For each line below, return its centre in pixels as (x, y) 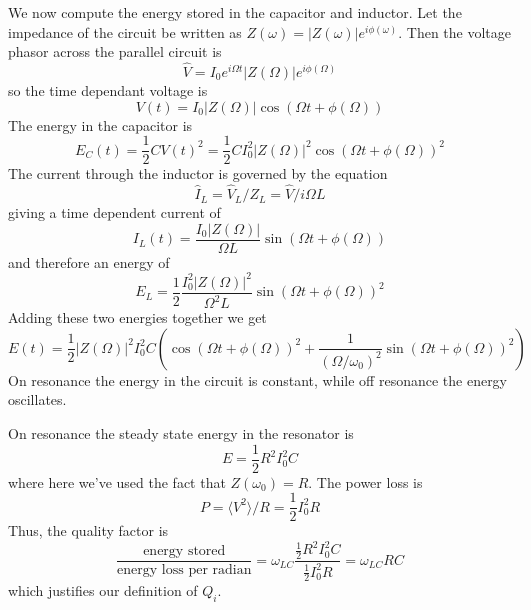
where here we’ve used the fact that (117, 481)
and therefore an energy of (89, 261)
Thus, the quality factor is (88, 530)
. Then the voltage (455, 31)
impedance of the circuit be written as (125, 31)
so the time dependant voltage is (108, 90)
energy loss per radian (184, 570)
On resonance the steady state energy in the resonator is (181, 433)
